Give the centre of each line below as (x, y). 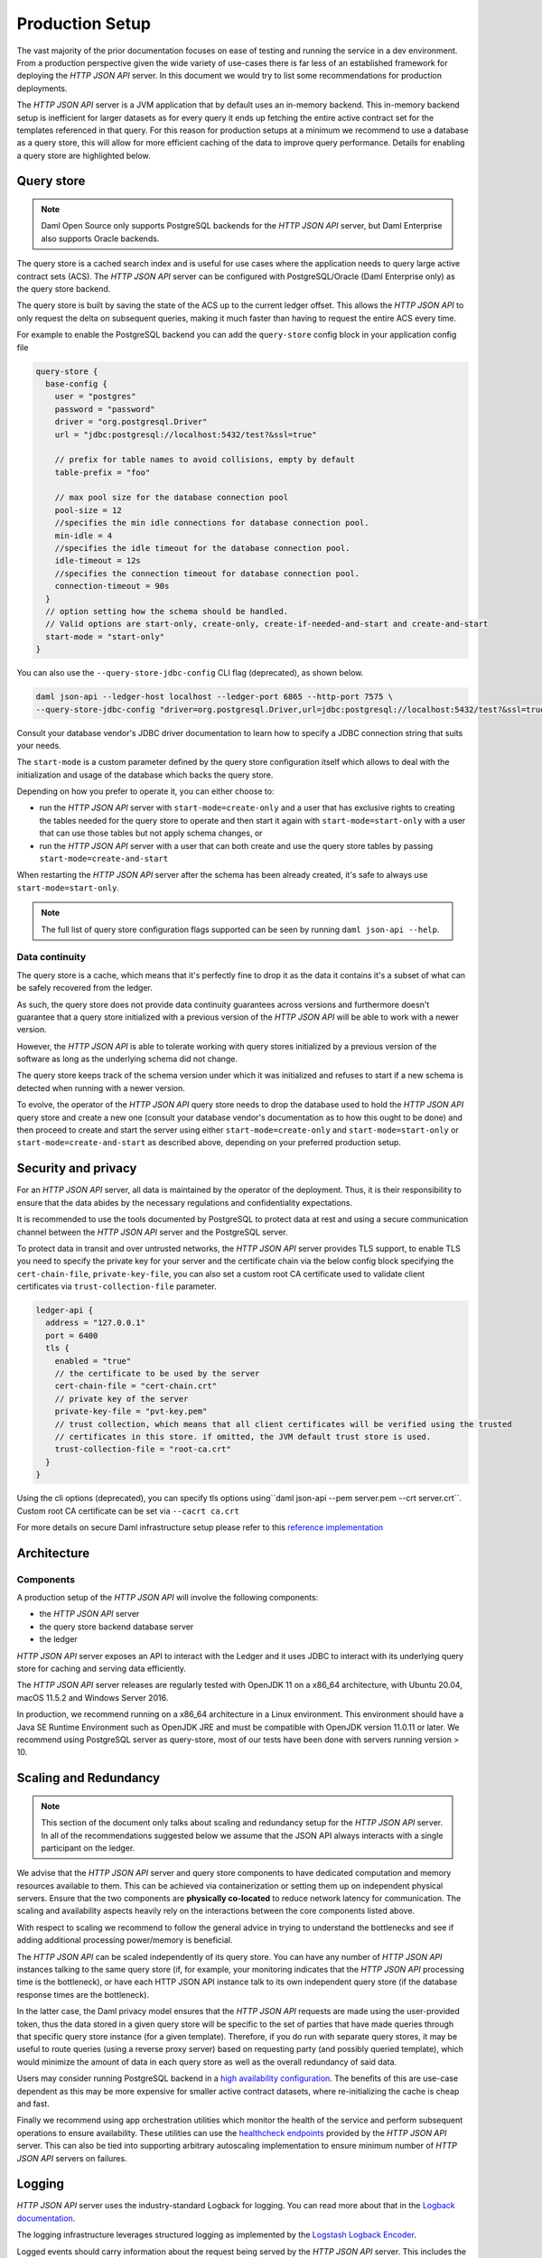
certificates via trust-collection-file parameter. (117, 1286)
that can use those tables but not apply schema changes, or (151, 833)
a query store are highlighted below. (84, 155)
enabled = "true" (93, 1361)
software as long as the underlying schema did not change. (127, 1059)
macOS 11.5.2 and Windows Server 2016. (93, 1697)
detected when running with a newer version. (101, 1087)
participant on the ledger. (88, 1848)
